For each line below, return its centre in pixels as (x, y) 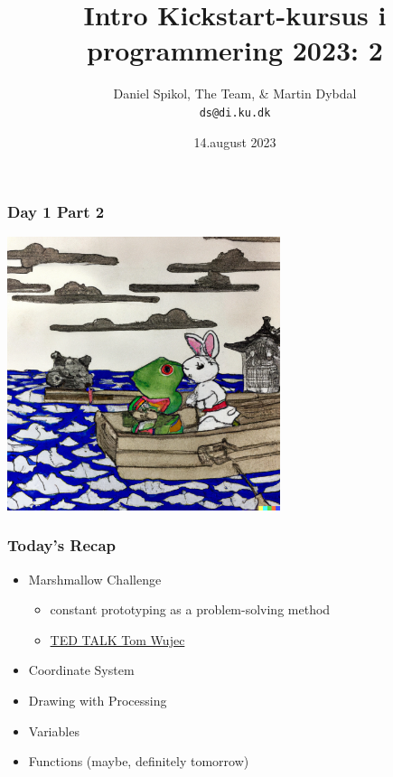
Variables (54, 730)
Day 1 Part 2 (56, 212)
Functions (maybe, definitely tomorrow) (139, 761)
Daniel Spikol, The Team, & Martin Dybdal (235, 94)
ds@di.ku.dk (235, 112)
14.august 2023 (235, 141)
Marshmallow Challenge (95, 579)
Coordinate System (81, 670)
